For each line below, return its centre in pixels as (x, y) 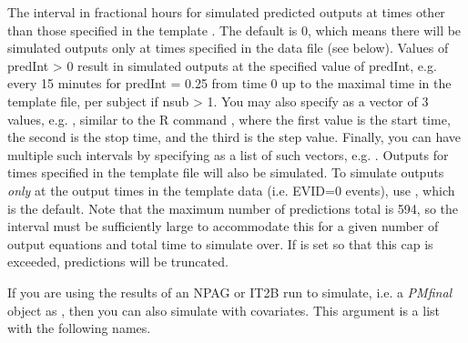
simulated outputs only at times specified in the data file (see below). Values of (228, 48)
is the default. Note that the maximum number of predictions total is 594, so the (233, 208)
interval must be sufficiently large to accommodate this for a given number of (223, 226)
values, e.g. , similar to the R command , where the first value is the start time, (229, 119)
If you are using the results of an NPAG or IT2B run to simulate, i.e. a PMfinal (230, 292)
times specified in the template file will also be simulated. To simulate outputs (226, 172)
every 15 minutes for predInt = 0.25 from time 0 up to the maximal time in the (229, 83)
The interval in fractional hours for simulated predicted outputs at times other (226, 12)
